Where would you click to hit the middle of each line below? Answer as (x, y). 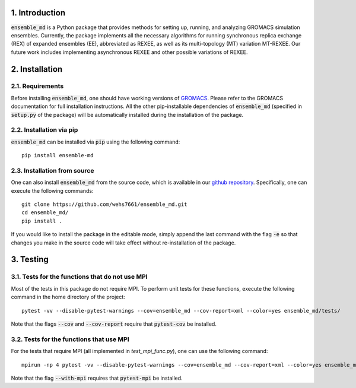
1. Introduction (38, 13)
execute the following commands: (52, 190)
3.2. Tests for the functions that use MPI (70, 339)
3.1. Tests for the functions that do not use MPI (79, 277)
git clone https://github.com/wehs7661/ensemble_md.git (104, 204)
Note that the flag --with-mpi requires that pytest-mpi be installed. (97, 378)
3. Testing (30, 260)
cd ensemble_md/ (45, 213)
